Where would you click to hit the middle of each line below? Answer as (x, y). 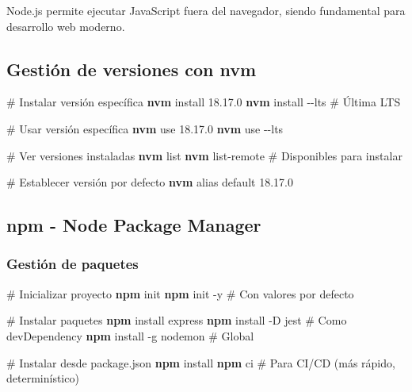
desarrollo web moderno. (66, 26)
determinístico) (43, 378)
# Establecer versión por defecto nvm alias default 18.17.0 (150, 182)
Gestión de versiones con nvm (132, 69)
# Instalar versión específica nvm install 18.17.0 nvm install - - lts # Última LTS (204, 102)
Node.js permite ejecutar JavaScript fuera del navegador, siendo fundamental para (206, 10)
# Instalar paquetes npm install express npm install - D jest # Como (177, 320)
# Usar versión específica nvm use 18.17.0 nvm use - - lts (145, 128)
